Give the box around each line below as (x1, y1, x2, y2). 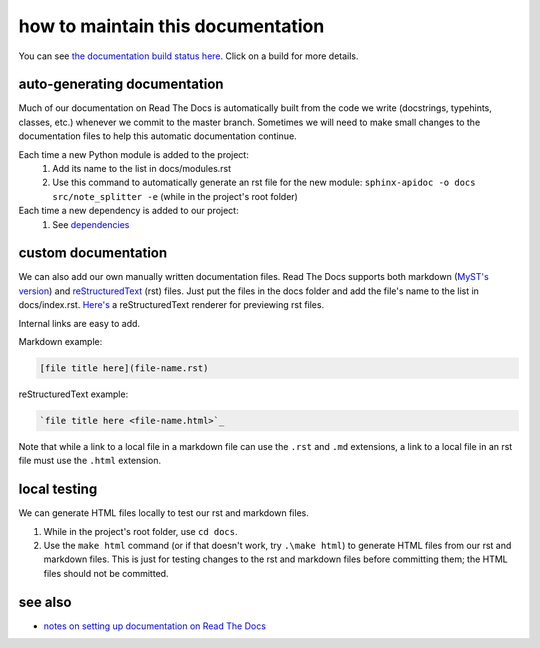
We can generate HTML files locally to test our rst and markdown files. (18, 507, 309, 519)
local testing (18, 481, 98, 498)
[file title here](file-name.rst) (39, 363, 209, 374)
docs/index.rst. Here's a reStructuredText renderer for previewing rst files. (18, 299, 325, 311)
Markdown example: (18, 336, 103, 348)
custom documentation (18, 245, 168, 262)
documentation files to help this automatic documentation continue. (18, 130, 297, 142)
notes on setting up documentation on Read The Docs (43, 620, 267, 632)
